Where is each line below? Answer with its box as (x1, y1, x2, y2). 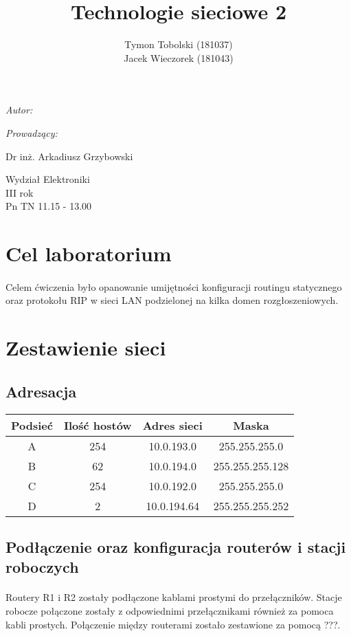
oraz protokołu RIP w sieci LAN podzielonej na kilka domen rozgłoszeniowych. (5, 293, 339, 307)
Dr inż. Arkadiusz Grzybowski (5, 149, 133, 163)
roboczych (5, 556, 79, 578)
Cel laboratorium (5, 239, 172, 267)
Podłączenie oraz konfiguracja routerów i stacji (5, 536, 346, 557)
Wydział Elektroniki (5, 172, 90, 186)
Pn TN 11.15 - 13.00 (5, 199, 92, 213)
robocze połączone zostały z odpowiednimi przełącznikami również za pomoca (5, 603, 334, 617)
